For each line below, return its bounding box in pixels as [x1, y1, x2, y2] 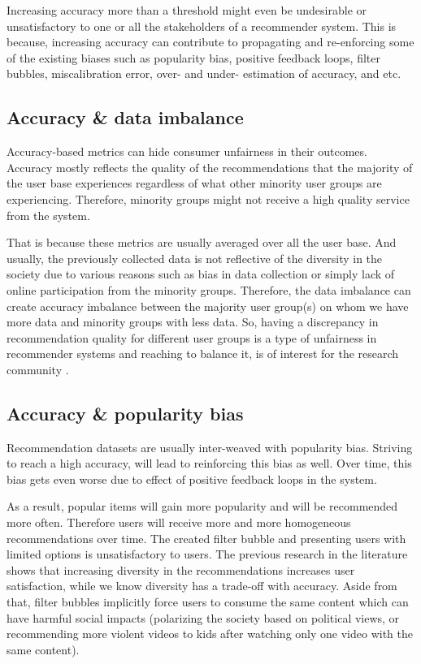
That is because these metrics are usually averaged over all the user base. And [7, 234, 397, 251]
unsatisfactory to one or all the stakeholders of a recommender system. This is [7, 17, 397, 34]
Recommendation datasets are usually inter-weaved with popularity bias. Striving [7, 438, 413, 455]
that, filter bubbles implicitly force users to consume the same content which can [7, 593, 409, 610]
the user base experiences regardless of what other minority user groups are [7, 175, 382, 192]
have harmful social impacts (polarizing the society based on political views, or [7, 609, 400, 626]
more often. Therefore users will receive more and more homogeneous [7, 514, 351, 531]
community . [7, 360, 69, 377]
